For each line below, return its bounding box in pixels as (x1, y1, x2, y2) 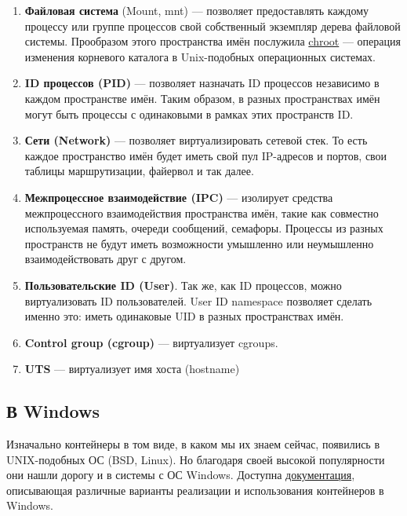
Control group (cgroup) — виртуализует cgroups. (24, 334, 278, 350)
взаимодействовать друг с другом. (24, 251, 187, 267)
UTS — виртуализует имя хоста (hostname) (24, 360, 240, 377)
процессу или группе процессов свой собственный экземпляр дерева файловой (24, 17, 401, 34)
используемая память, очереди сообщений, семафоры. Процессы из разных (24, 220, 383, 236)
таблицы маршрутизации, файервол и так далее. (24, 163, 254, 179)
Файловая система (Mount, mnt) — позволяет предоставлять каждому (24, 2, 369, 18)
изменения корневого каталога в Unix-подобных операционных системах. (24, 48, 376, 64)
